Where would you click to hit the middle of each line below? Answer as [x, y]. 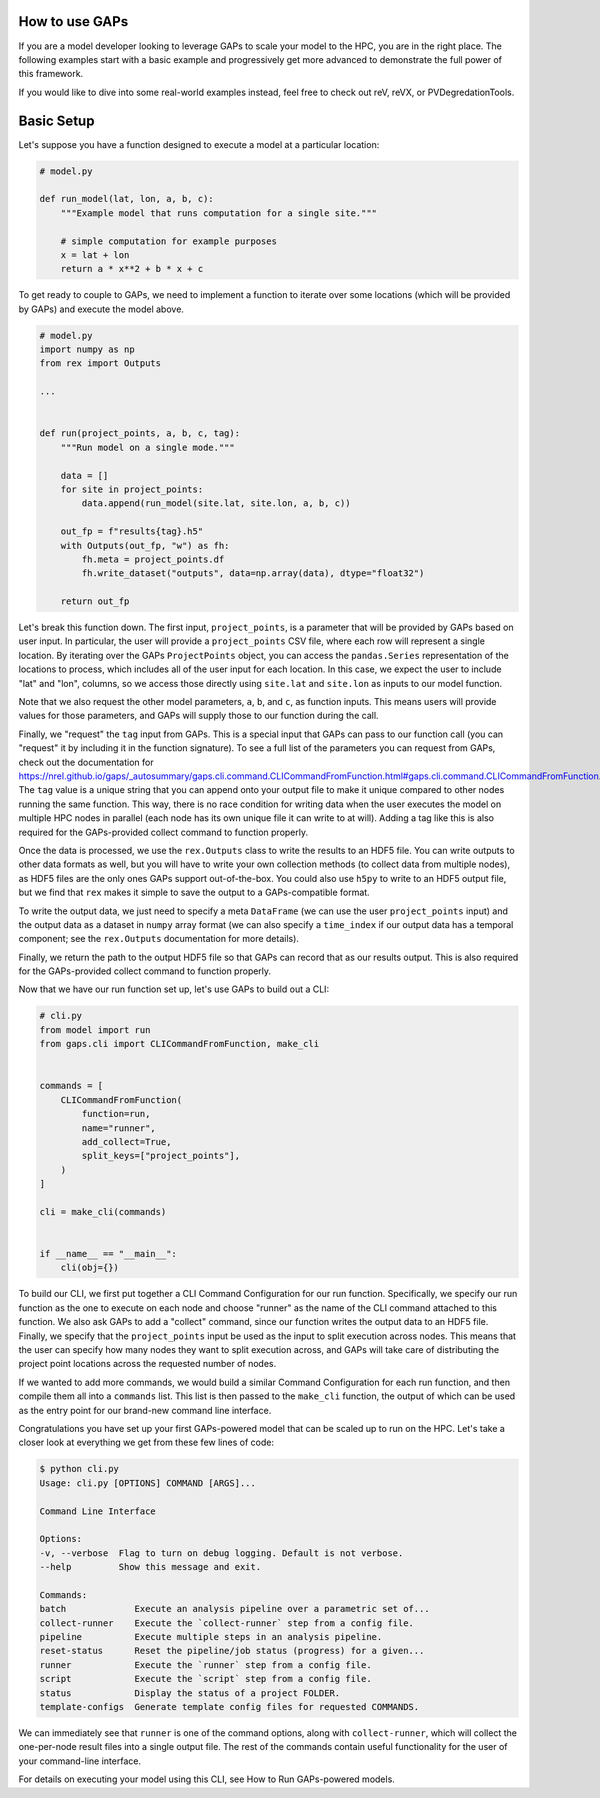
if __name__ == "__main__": [108, 1254]
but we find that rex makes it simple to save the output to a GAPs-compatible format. [194, 892]
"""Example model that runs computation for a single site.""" [219, 213]
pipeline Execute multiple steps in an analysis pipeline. [211, 1637]
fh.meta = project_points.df [153, 559]
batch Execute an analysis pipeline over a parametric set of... [234, 1609]
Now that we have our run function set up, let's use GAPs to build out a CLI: [174, 989]
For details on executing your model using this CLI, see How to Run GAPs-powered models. [206, 1779]
